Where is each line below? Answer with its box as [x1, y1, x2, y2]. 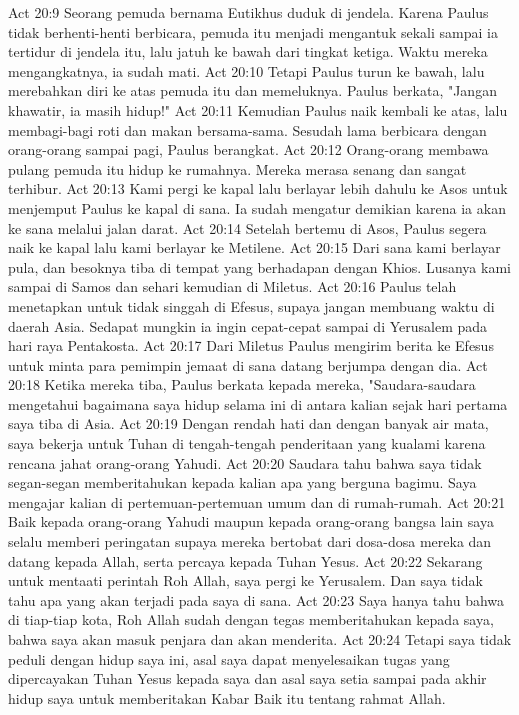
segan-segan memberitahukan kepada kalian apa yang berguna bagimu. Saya [8, 472, 477, 493]
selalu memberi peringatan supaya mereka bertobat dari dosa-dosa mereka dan [8, 531, 492, 552]
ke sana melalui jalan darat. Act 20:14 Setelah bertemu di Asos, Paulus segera [8, 217, 487, 238]
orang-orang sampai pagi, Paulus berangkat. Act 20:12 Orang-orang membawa [8, 139, 489, 160]
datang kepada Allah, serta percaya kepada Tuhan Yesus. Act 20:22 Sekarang [8, 550, 483, 571]
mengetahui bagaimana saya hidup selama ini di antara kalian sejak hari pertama [8, 393, 508, 414]
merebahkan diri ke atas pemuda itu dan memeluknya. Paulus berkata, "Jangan [8, 80, 497, 101]
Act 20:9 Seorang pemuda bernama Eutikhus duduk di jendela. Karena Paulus [8, 2, 489, 22]
